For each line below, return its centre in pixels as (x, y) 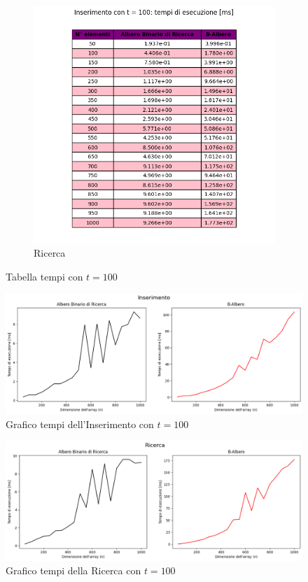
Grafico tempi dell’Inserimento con (80, 424)
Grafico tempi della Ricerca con (73, 570)
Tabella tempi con (44, 276)
